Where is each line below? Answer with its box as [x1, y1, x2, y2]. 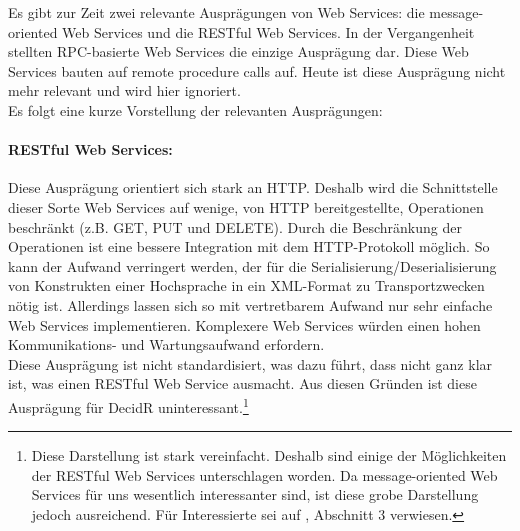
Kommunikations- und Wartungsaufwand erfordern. [8, 334, 325, 355]
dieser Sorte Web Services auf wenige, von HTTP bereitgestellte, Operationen [8, 196, 484, 217]
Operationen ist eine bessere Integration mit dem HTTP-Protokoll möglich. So [8, 236, 490, 257]
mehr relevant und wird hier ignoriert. [8, 80, 241, 101]
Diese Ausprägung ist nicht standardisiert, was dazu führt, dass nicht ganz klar [8, 353, 493, 374]
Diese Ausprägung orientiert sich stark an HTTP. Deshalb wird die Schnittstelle [8, 177, 498, 198]
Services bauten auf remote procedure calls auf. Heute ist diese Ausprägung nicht [8, 60, 506, 81]
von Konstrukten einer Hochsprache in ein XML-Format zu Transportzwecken [8, 275, 485, 296]
